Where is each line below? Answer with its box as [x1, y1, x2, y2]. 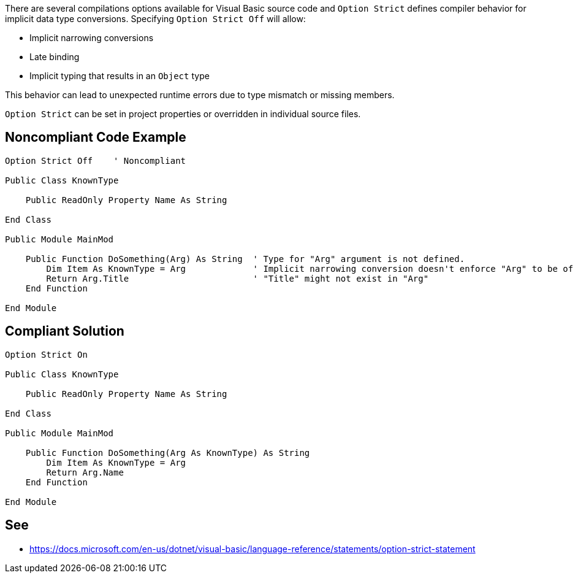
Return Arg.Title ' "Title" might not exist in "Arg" [46, 273, 429, 283]
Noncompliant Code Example [5, 129, 186, 145]
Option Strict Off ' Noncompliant [5, 155, 186, 166]
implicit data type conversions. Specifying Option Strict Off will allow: [5, 13, 306, 24]
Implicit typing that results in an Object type [29, 71, 210, 81]
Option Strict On [5, 349, 88, 360]
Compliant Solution [5, 323, 124, 339]
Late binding [29, 52, 80, 62]
